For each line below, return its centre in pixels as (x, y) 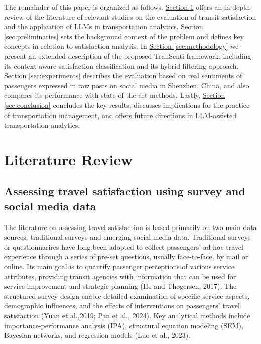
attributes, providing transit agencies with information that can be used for (120, 276)
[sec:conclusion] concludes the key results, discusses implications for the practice (127, 105)
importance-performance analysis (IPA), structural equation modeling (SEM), (124, 325)
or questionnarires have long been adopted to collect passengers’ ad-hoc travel (124, 246)
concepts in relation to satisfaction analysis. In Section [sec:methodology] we (121, 46)
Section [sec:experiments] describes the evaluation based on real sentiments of (123, 76)
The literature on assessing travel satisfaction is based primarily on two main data (130, 227)
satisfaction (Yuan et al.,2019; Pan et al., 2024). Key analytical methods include (127, 316)
